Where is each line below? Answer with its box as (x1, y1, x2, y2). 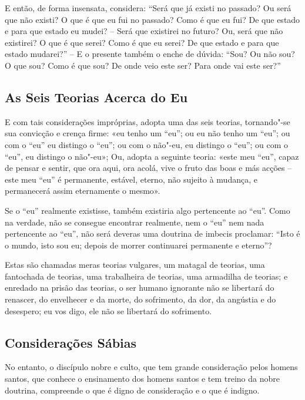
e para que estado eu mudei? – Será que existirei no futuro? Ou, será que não (5, 25, 283, 37)
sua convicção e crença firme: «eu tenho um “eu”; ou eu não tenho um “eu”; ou (5, 127, 290, 139)
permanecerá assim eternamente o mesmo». (5, 184, 160, 197)
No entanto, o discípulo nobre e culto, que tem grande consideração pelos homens (5, 361, 298, 373)
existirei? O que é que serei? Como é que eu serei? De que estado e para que (5, 36, 279, 48)
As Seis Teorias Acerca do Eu (5, 88, 188, 106)
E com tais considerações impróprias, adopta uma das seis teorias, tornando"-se (5, 115, 290, 127)
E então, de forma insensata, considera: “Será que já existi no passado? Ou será (5, 2, 291, 14)
